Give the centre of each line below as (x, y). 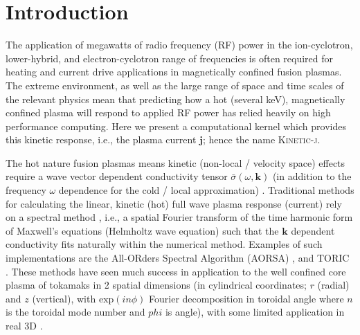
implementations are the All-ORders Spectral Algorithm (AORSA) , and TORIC (178, 258)
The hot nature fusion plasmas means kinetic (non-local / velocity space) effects (175, 162)
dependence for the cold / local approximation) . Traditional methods (206, 190)
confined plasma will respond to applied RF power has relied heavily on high (168, 112)
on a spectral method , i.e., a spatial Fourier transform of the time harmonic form (179, 217)
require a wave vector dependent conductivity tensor (117, 176)
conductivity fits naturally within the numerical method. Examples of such (164, 244)
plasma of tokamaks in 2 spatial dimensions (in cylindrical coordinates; (156, 285)
